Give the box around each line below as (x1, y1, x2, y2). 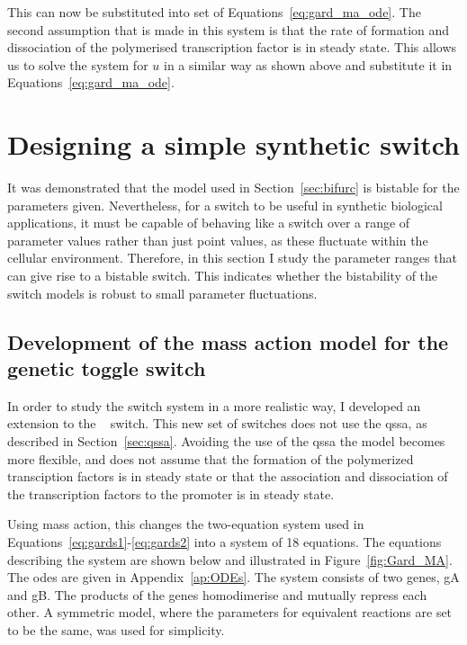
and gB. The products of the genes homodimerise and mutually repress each (7, 585, 427, 604)
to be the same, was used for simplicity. (7, 620, 225, 639)
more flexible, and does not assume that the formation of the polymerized (7, 449, 414, 468)
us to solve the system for (7, 55, 148, 74)
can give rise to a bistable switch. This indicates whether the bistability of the (7, 266, 438, 285)
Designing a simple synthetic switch (7, 126, 460, 163)
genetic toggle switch (7, 354, 206, 382)
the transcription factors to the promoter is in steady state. (7, 484, 335, 503)
